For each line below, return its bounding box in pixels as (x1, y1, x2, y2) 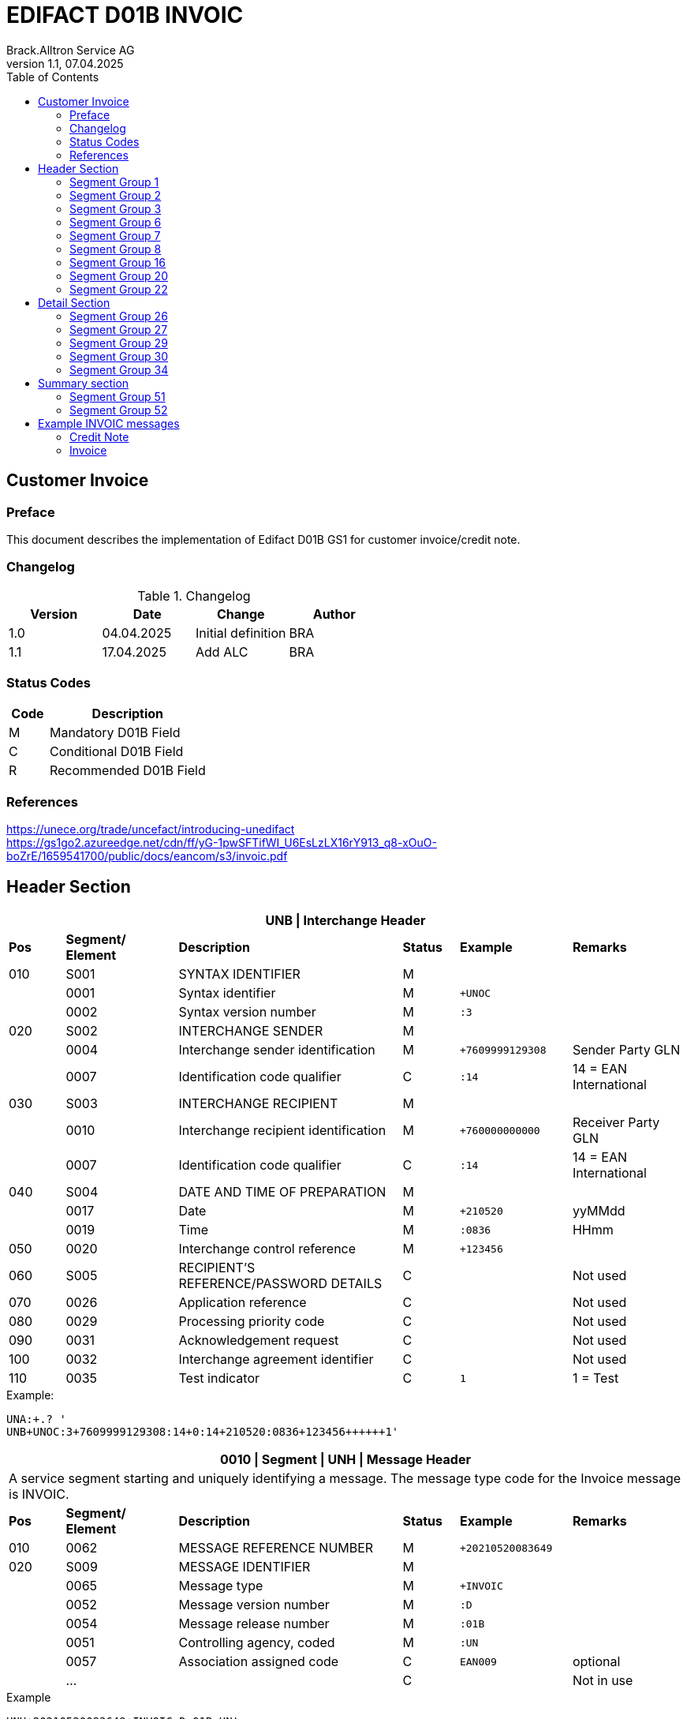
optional (572, 1653, 621, 1670)
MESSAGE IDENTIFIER (178, 1559, 311, 1575)
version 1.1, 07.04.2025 (6, 56, 124, 70)
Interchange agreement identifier (178, 1351, 374, 1368)
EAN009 (459, 1655, 497, 1668)
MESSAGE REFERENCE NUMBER (178, 1540, 374, 1556)
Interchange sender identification (178, 1042, 375, 1058)
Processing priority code (178, 1313, 325, 1330)
